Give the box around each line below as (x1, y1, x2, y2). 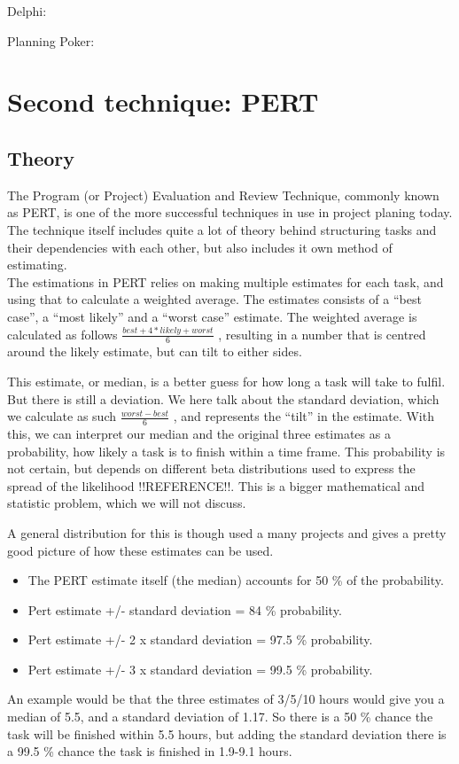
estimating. (7, 255, 67, 274)
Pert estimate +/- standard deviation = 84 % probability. (27, 600, 342, 619)
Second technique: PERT (7, 83, 319, 120)
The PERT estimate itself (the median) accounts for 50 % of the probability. (27, 571, 444, 589)
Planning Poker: (7, 31, 95, 50)
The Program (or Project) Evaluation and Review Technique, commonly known (7, 185, 440, 204)
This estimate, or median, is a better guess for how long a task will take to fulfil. (7, 371, 446, 390)
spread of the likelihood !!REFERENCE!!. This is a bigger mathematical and (7, 476, 425, 495)
